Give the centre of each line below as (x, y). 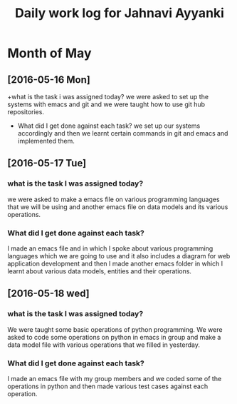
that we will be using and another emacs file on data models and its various (118, 207)
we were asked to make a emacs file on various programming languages (114, 199)
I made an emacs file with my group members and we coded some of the (115, 378)
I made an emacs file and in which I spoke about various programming (110, 248)
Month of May (49, 53)
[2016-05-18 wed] (49, 294)
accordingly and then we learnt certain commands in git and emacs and (123, 133)
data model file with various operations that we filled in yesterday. (104, 345)
